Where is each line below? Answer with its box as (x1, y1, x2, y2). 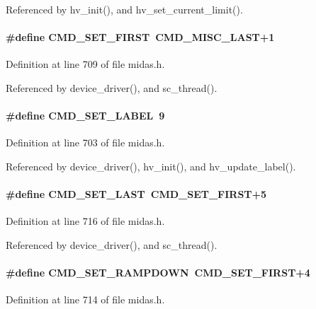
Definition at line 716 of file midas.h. (6, 214, 165, 228)
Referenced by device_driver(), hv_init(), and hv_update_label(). (6, 158, 296, 173)
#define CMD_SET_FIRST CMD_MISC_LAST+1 (6, 30, 275, 45)
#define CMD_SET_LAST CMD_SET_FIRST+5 (6, 187, 267, 202)
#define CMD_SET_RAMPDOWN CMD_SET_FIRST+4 (6, 265, 310, 280)
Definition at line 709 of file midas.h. (6, 57, 165, 71)
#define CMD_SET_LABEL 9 (6, 108, 165, 123)
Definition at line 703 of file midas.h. (6, 135, 165, 150)
